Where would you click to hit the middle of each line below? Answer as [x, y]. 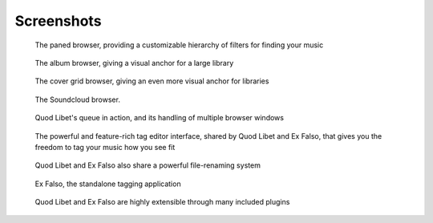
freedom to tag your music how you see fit [105, 147]
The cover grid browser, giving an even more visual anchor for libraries [152, 81]
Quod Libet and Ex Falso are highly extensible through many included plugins [162, 202]
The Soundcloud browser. [77, 99]
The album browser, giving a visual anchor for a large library [134, 63]
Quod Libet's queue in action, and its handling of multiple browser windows [160, 118]
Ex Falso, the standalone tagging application [108, 184]
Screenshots [58, 21]
